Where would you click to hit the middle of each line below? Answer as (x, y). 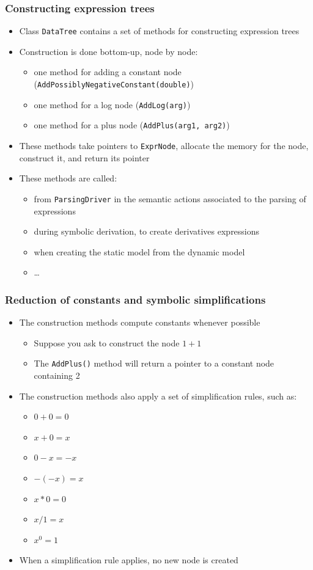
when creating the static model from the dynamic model (139, 251)
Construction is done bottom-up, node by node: (109, 51)
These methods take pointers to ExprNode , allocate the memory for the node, (164, 146)
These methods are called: (68, 178)
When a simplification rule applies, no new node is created (129, 560)
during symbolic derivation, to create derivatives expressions (147, 231)
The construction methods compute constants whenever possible (140, 322)
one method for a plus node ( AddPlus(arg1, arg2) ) (132, 125)
